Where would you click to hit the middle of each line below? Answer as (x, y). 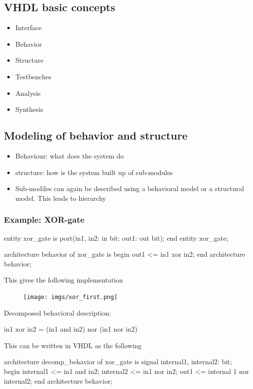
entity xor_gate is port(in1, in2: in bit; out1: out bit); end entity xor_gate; (116, 238)
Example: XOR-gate (44, 220)
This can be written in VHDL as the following (73, 345)
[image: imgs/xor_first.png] (71, 297)
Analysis (28, 93)
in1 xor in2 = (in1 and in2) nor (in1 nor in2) (71, 329)
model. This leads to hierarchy (61, 198)
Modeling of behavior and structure (96, 135)
